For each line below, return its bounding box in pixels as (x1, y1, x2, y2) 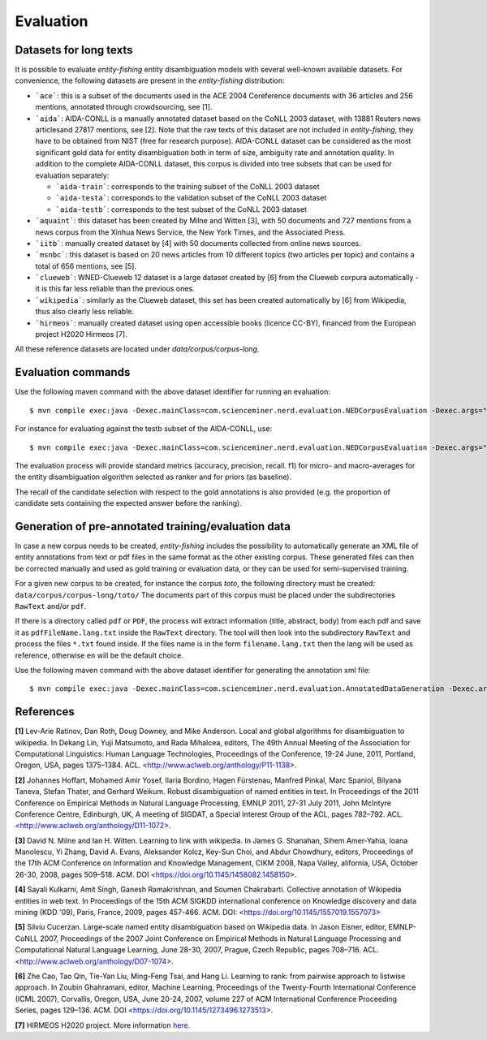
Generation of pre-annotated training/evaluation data (15, 520, 291, 533)
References (15, 705, 75, 719)
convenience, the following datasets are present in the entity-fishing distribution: (15, 76, 285, 85)
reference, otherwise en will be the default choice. (15, 650, 184, 660)
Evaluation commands (15, 365, 131, 379)
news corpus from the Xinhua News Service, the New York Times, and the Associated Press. (35, 227, 346, 237)
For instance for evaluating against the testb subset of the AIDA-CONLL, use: (15, 424, 272, 434)
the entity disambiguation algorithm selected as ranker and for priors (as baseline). (15, 472, 292, 482)
